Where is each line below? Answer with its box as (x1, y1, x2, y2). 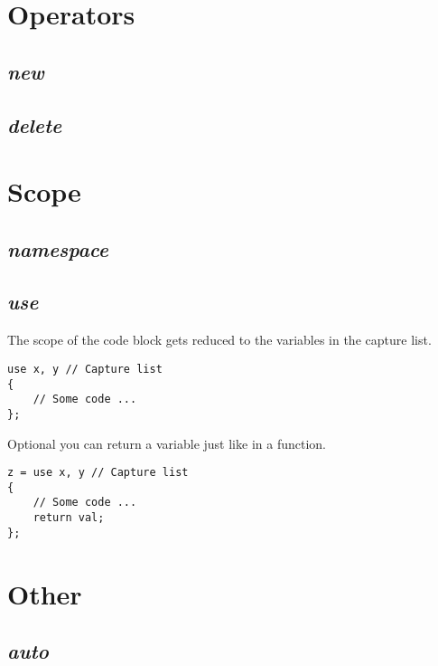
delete (7, 110, 62, 138)
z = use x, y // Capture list (7, 466, 189, 480)
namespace (7, 234, 108, 262)
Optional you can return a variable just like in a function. (7, 433, 326, 452)
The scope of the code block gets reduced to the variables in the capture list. (7, 330, 432, 349)
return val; (33, 511, 105, 525)
